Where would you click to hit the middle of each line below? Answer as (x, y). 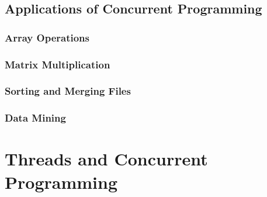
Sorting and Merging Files (68, 91)
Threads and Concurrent (106, 159)
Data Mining (35, 118)
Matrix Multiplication (58, 64)
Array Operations (47, 37)
